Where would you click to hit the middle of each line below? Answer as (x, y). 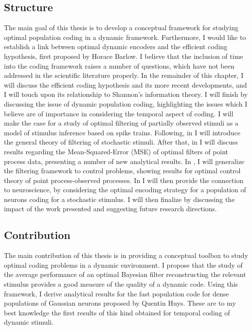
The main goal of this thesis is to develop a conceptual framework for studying (121, 27)
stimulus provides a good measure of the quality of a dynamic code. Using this (121, 284)
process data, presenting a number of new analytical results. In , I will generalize (124, 161)
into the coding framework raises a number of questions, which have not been (119, 65)
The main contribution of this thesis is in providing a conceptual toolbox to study (126, 255)
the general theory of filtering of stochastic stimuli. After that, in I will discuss (121, 142)
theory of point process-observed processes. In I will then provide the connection (124, 180)
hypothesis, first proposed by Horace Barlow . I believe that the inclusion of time (124, 56)
